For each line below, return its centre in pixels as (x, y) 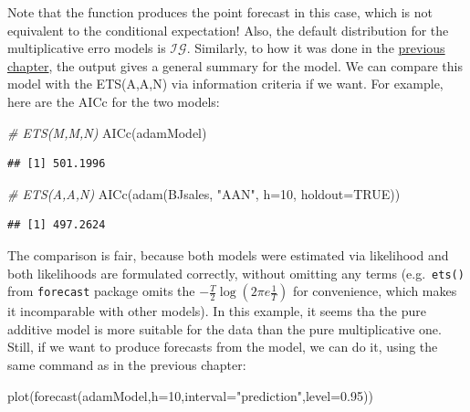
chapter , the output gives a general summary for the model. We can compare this (235, 65)
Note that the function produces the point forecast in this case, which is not (220, 12)
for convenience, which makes (375, 291)
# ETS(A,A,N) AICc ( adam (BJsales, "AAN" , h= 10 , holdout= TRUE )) (204, 193)
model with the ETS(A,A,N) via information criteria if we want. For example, (225, 84)
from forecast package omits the (101, 291)
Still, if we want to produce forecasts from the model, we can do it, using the (223, 347)
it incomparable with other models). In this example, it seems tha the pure (217, 311)
